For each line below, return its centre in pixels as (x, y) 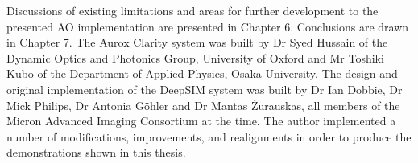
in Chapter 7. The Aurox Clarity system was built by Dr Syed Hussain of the (197, 42)
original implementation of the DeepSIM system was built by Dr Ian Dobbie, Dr (205, 89)
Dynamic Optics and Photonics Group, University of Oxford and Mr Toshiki (195, 57)
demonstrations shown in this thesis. (96, 152)
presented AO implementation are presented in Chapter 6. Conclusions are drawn (208, 26)
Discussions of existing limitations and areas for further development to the (192, 10)
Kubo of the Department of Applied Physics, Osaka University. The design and (202, 73)
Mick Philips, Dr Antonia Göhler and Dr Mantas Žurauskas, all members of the (203, 105)
